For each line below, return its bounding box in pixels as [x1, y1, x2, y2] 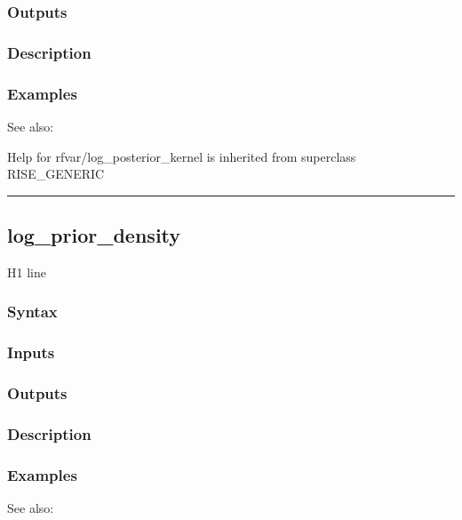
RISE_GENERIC [7, 164, 105, 183]
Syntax [7, 300, 58, 323]
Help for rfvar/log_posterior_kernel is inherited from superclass [7, 147, 356, 165]
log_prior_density [7, 221, 181, 249]
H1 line [7, 262, 46, 281]
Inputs [7, 341, 55, 364]
